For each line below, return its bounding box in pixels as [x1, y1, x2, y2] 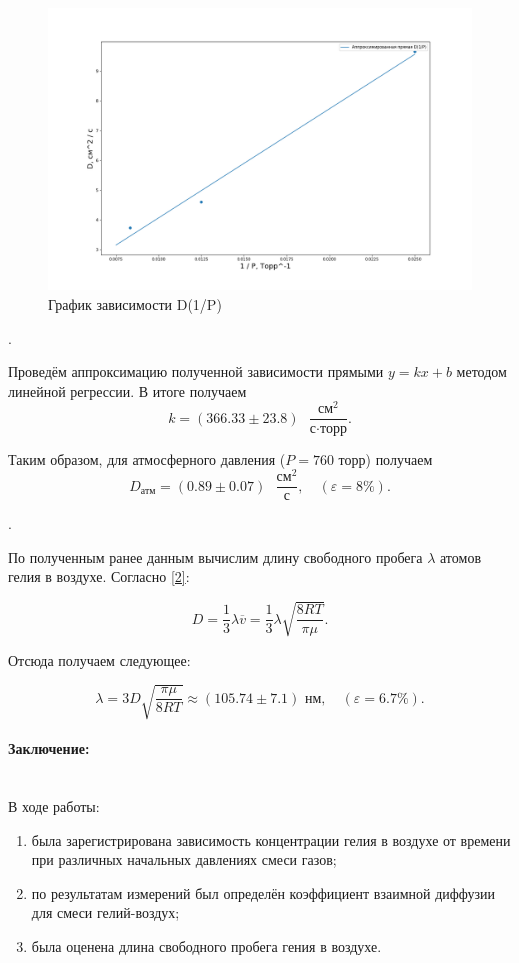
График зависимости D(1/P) [48, 293, 222, 314]
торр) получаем [338, 448, 433, 469]
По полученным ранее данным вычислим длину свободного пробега [8, 546, 423, 567]
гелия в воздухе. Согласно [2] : [8, 566, 190, 587]
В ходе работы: [8, 796, 100, 817]
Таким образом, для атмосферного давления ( [8, 448, 286, 469]
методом [456, 361, 507, 382]
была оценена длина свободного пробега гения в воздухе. [31, 936, 382, 957]
